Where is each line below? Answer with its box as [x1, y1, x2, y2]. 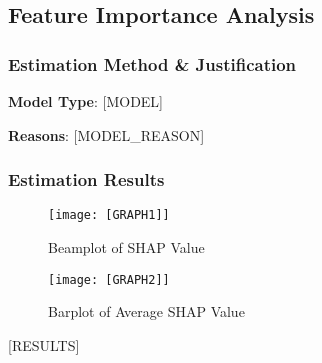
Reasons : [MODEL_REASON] [8, 124, 205, 145]
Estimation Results [8, 167, 165, 192]
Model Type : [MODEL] [8, 91, 164, 111]
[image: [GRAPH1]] [48, 208, 170, 223]
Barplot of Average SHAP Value [48, 301, 245, 322]
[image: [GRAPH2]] [48, 272, 170, 287]
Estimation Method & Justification [8, 51, 297, 76]
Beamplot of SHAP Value [48, 237, 205, 258]
